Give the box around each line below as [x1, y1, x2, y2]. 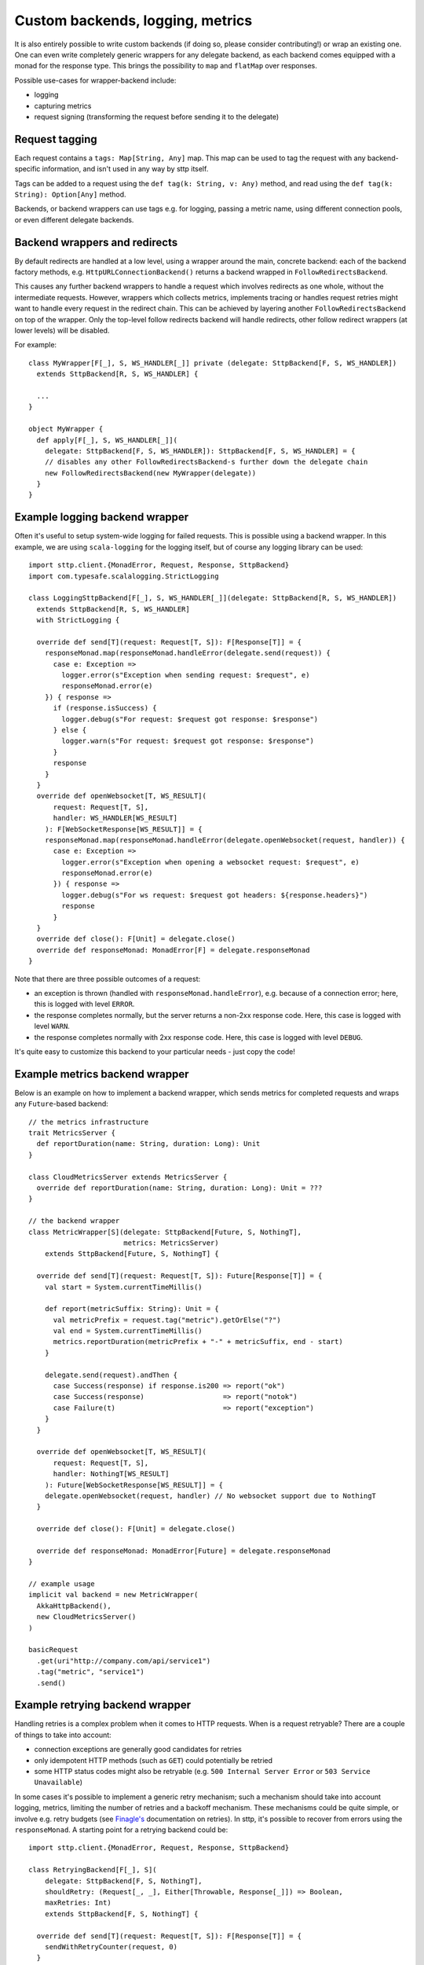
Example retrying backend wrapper [14, 1699, 192, 1712]
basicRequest [28, 1645, 79, 1655]
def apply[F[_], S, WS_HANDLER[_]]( [36, 435, 178, 444]
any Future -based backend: [14, 1099, 109, 1108]
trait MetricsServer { [28, 1129, 116, 1137]
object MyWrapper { [28, 424, 104, 434]
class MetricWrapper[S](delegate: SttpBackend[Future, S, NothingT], [28, 1227, 302, 1236]
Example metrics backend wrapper [14, 1067, 189, 1081]
